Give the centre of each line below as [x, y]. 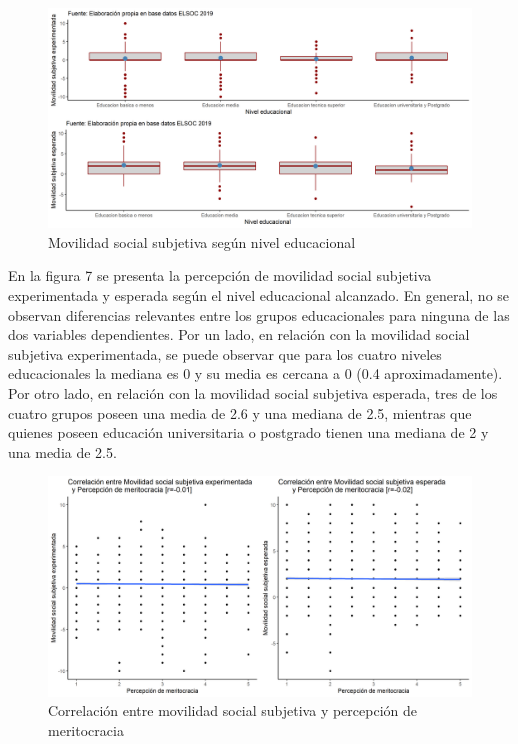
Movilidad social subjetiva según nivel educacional [202, 241]
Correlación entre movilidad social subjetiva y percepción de [232, 710]
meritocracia [86, 729]
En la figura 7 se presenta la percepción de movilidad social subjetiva [220, 275]
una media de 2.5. [62, 451]
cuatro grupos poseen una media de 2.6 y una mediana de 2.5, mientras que [240, 412]
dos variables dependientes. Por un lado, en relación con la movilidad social [239, 334]
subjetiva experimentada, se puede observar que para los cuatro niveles [225, 353]
